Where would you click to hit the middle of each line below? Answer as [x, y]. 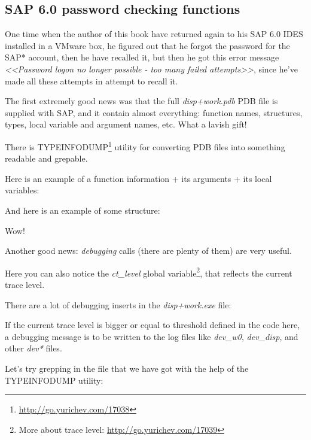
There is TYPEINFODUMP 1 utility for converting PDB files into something [145, 145]
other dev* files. [33, 348]
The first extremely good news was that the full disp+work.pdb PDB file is [141, 101]
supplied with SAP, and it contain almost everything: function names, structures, [154, 112]
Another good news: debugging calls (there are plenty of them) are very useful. [148, 251]
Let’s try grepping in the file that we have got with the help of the [127, 368]
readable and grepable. [46, 158]
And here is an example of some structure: [83, 210]
